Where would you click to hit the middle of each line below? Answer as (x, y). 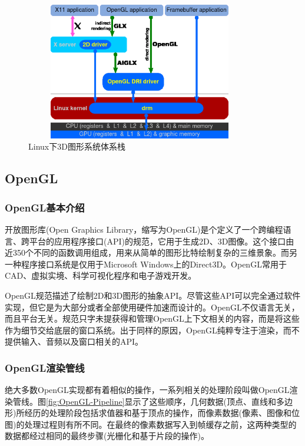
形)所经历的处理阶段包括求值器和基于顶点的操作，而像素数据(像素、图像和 (148, 413)
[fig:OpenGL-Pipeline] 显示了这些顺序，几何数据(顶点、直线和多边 (169, 401)
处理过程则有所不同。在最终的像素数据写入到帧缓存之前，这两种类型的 (160, 424)
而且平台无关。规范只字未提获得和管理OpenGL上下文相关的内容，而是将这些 (152, 318)
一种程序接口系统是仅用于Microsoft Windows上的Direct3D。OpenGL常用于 (146, 264)
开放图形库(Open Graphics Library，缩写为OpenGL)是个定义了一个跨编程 (144, 229)
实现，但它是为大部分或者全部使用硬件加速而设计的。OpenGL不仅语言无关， (152, 307)
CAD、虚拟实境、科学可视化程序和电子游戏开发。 (101, 275)
